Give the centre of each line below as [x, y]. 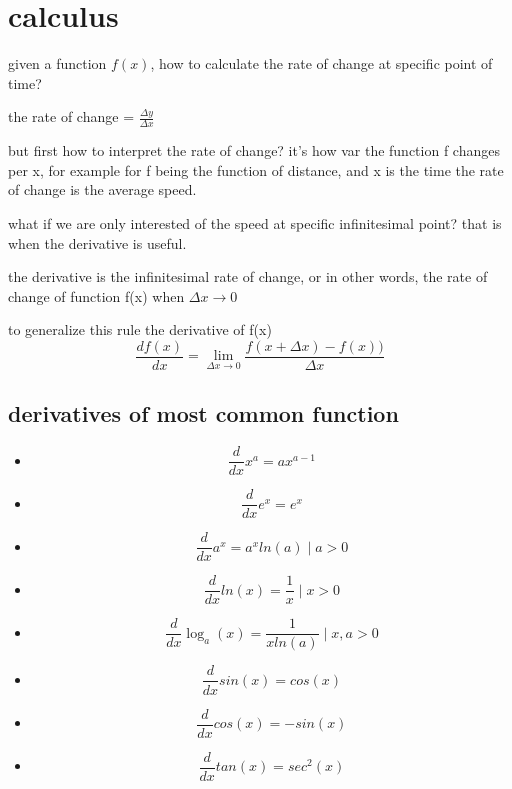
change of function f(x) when [96, 295]
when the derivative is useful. [97, 242]
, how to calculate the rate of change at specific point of [321, 63]
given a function [57, 63]
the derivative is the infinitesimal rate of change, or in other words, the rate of [248, 276]
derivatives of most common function [203, 413]
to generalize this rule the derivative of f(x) [140, 329]
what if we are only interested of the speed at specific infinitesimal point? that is [255, 222]
